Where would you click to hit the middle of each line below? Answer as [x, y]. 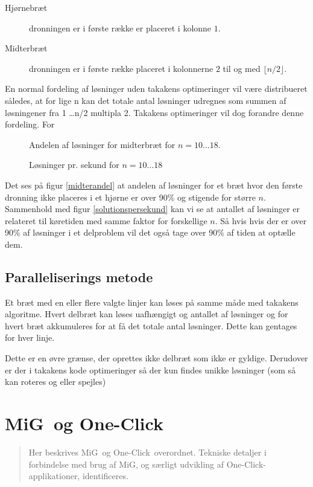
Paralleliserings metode [79, 276]
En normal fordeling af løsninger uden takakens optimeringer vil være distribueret [156, 89]
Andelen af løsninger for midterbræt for [102, 144]
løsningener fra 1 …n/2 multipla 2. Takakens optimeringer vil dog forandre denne [154, 112]
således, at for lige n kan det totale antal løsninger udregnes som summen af [146, 100]
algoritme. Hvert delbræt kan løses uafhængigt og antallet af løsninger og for [147, 314]
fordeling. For [30, 124]
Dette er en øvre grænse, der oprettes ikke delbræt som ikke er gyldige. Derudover [156, 358]
